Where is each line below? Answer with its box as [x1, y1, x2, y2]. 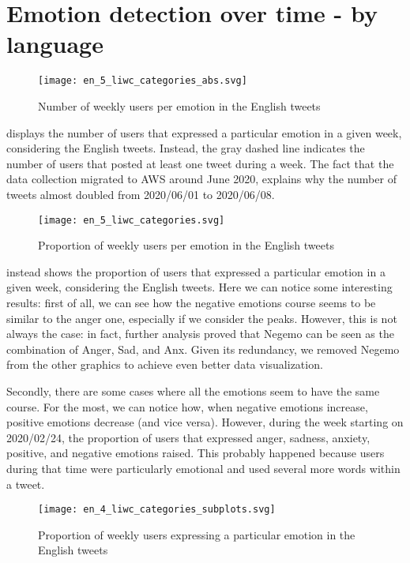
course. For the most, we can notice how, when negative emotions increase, [6, 398, 368, 415]
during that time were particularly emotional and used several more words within [6, 460, 401, 476]
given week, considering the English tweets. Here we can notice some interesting [6, 279, 393, 295]
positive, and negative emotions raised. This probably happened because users [6, 445, 385, 461]
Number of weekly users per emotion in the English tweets [38, 97, 321, 114]
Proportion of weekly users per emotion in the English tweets [38, 237, 334, 253]
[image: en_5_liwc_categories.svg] [38, 214, 225, 226]
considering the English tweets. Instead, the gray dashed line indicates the [6, 140, 365, 156]
